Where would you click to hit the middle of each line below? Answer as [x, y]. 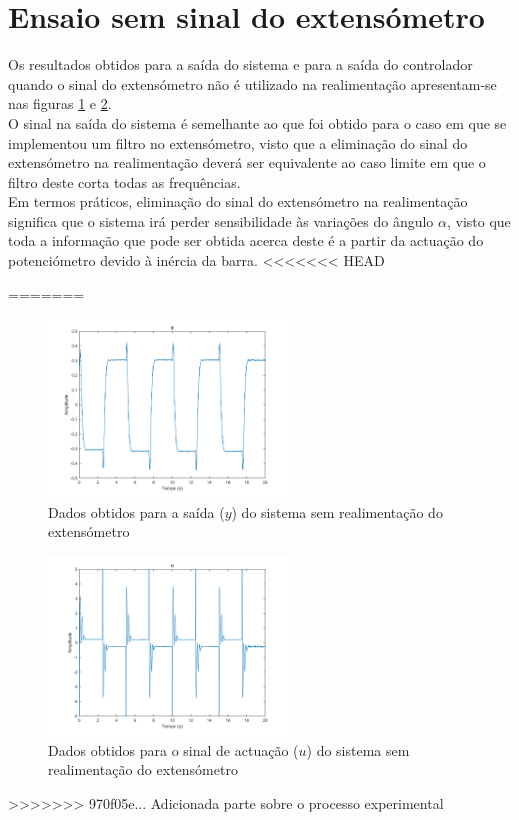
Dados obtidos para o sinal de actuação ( [173, 749]
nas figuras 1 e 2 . [60, 103]
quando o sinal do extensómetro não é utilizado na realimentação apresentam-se [252, 83]
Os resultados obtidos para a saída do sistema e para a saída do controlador [240, 64]
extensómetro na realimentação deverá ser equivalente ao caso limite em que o [247, 162]
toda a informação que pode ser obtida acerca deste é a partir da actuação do [246, 240]
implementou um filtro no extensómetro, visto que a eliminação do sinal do [238, 142]
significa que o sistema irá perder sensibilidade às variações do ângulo [221, 220]
